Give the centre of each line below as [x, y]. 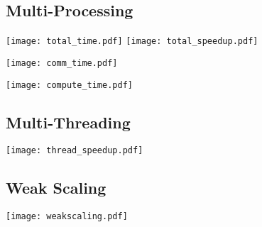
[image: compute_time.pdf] [69, 85]
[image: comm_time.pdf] [62, 63]
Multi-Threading [68, 122]
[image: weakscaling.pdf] [67, 217]
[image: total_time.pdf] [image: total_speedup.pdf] [132, 41]
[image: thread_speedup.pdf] [75, 151]
